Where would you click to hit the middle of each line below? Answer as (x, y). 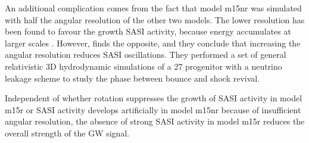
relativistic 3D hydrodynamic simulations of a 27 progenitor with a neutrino (143, 66)
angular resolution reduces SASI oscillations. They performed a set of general (146, 55)
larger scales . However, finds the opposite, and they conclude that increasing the (153, 43)
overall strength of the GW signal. (67, 133)
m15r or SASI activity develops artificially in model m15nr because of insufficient (153, 109)
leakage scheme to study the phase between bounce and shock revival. (132, 78)
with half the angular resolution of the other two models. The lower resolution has (155, 19)
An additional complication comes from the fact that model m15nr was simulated (153, 8)
